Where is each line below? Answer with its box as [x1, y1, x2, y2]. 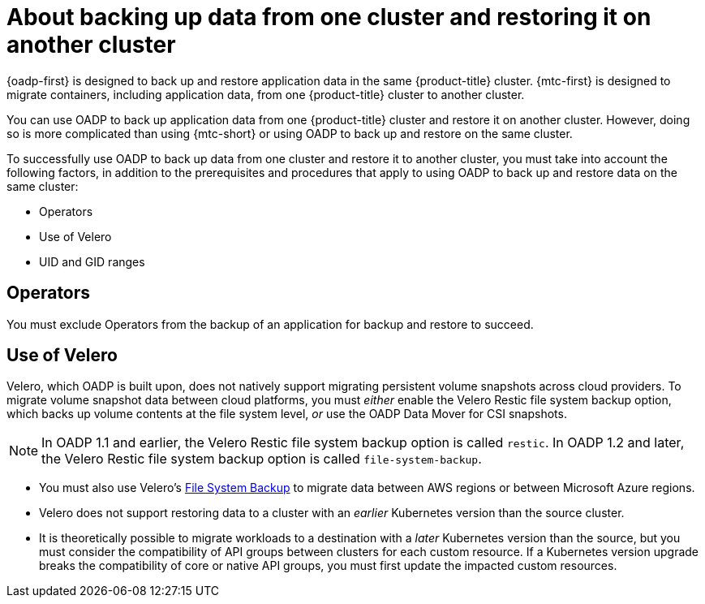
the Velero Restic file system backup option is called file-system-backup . [41, 451, 482, 468]
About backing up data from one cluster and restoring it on [6, 3, 651, 31]
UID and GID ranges [39, 254, 145, 269]
